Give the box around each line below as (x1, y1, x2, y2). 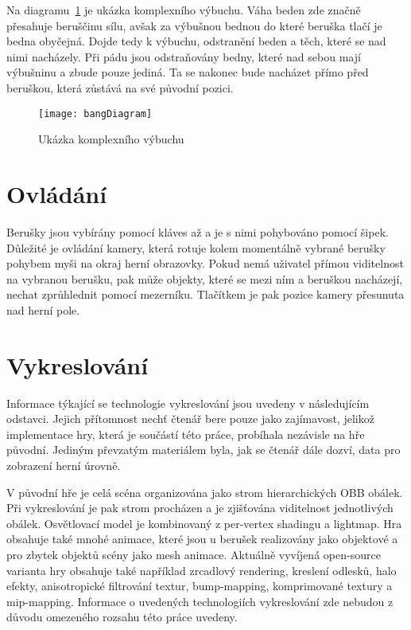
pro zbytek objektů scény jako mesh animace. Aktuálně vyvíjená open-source (6, 546, 381, 562)
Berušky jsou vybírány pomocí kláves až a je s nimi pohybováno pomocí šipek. (6, 223, 389, 240)
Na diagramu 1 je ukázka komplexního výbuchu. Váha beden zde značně (6, 2, 361, 18)
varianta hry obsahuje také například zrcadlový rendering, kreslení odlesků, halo (6, 562, 397, 578)
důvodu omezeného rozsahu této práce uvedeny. (6, 608, 238, 625)
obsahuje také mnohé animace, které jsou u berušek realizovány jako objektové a (6, 530, 398, 547)
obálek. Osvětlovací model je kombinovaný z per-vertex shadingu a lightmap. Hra (6, 515, 402, 531)
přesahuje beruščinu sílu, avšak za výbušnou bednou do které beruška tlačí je (6, 17, 382, 33)
